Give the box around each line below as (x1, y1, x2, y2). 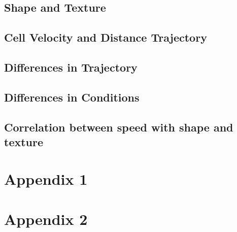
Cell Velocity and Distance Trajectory (4, 29, 207, 45)
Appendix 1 (4, 169, 88, 189)
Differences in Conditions (4, 89, 140, 105)
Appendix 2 (4, 208, 88, 229)
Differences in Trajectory (4, 59, 138, 75)
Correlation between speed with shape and (4, 119, 233, 135)
